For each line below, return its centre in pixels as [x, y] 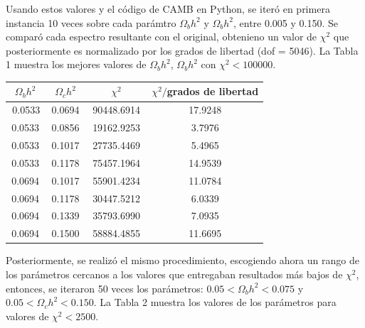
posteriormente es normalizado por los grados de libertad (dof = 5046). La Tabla [182, 50]
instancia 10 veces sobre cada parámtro [91, 22]
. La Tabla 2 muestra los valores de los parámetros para [215, 302]
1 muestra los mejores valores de [76, 64]
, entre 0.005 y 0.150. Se [286, 22]
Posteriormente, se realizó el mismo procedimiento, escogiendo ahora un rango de [182, 260]
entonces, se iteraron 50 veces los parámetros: [105, 288]
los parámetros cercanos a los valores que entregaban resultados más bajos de [174, 274]
